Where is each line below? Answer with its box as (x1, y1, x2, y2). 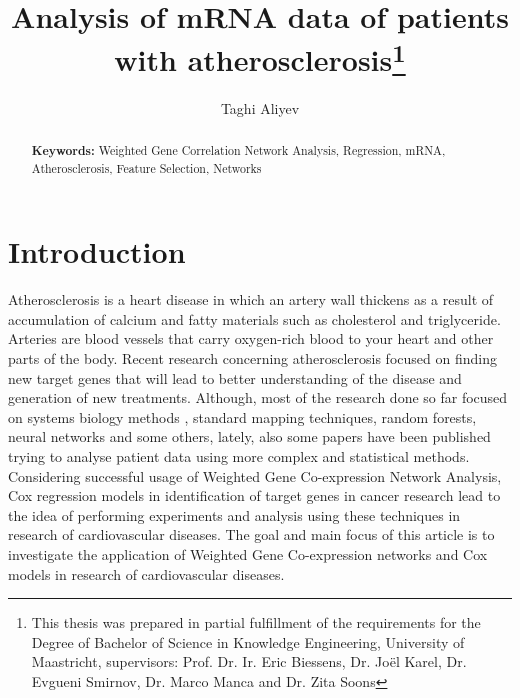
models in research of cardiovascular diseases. (8, 563, 285, 584)
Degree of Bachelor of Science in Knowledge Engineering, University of (31, 631, 465, 652)
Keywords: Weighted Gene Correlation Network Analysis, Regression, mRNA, (31, 142, 446, 160)
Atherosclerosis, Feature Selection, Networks (31, 159, 262, 176)
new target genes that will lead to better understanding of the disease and (8, 367, 462, 388)
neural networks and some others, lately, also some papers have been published (8, 426, 491, 447)
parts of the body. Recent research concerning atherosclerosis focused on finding (8, 348, 497, 369)
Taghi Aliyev (220, 97, 300, 118)
